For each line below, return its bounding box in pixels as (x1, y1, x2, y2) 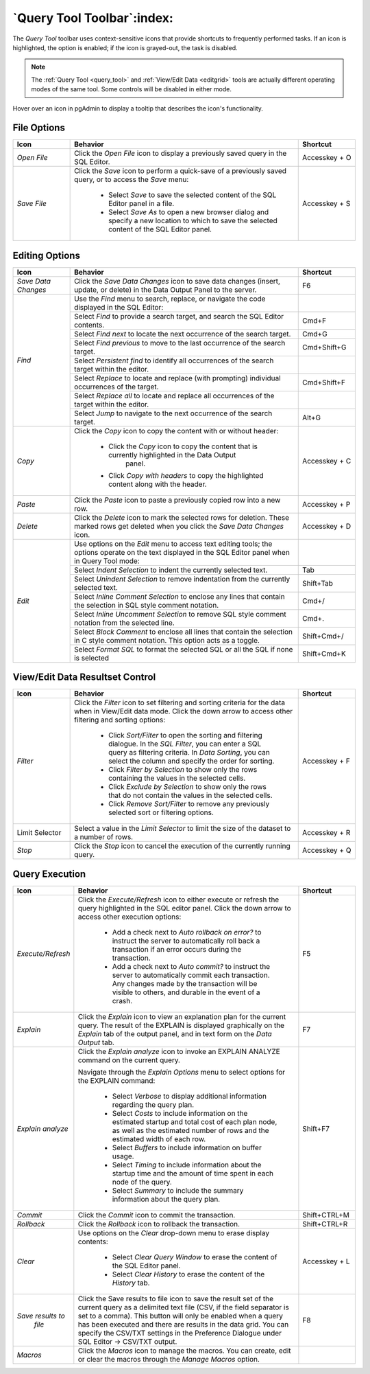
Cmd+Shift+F (302, 378, 346, 387)
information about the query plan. (112, 1194, 221, 1204)
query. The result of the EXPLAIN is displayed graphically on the (77, 1020, 284, 1030)
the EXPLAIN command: (77, 1075, 156, 1085)
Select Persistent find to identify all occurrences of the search (74, 356, 274, 365)
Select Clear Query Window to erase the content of (112, 1252, 277, 1261)
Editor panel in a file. (108, 199, 175, 209)
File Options (12, 122, 65, 134)
